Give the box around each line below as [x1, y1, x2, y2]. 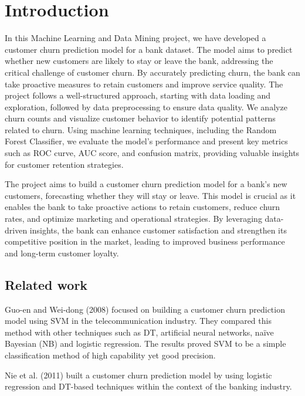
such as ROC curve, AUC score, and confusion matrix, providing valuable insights [5, 147, 300, 159]
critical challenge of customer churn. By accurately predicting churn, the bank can [5, 66, 300, 78]
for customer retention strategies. [5, 158, 124, 170]
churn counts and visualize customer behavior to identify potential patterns [5, 112, 276, 124]
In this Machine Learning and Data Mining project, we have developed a [5, 32, 266, 44]
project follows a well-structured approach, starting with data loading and [5, 89, 271, 101]
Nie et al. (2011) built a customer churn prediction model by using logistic [5, 368, 272, 381]
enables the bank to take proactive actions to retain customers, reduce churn [5, 201, 280, 213]
